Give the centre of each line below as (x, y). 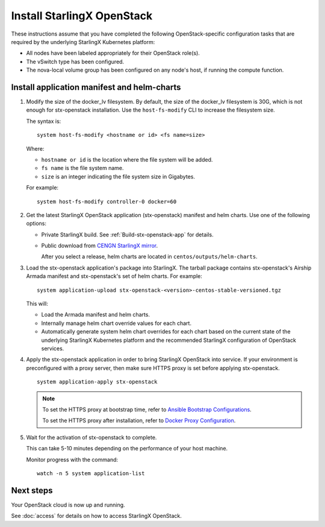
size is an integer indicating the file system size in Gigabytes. (118, 176)
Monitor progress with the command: (72, 459)
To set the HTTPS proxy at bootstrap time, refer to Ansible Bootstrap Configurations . (147, 409)
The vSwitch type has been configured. (75, 62)
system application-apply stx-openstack (97, 382)
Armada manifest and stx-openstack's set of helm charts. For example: (114, 276)
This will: (37, 304)
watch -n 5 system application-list (91, 473)
